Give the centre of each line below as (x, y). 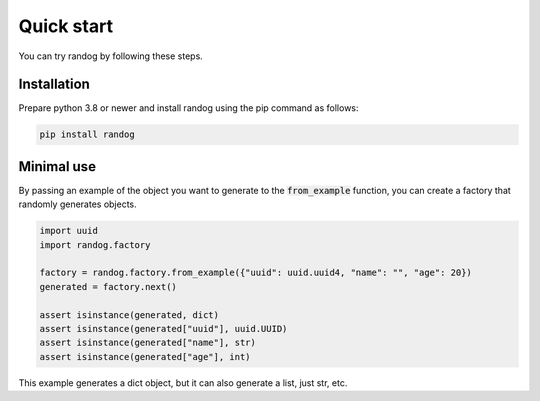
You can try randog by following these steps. (111, 56)
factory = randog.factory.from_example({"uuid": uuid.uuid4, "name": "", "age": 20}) (255, 273)
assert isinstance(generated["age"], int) (145, 356)
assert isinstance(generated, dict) (129, 314)
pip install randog (87, 134)
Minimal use (57, 166)
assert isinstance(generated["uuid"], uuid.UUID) (163, 329)
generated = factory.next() (108, 286)
